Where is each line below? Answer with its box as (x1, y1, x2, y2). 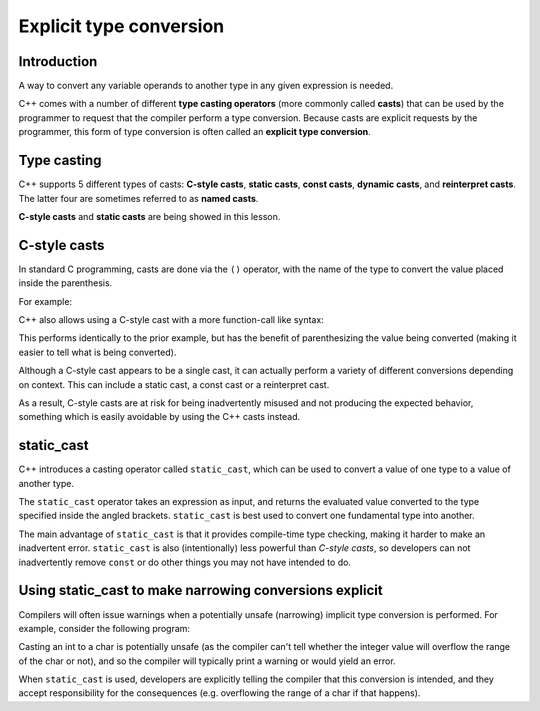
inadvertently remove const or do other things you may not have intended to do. (18, 556, 352, 568)
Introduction (18, 53, 98, 70)
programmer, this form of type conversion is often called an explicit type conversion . (18, 126, 372, 138)
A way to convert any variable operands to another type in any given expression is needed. (18, 80, 394, 92)
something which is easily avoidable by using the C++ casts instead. (18, 411, 301, 423)
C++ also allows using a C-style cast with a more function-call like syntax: (18, 314, 324, 325)
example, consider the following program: (18, 622, 190, 634)
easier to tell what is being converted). (18, 346, 177, 358)
